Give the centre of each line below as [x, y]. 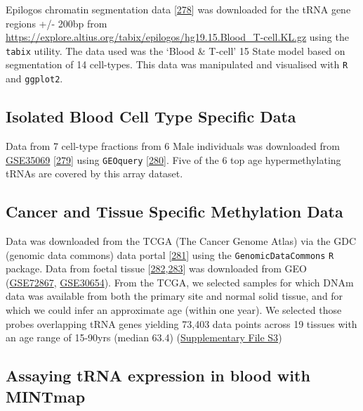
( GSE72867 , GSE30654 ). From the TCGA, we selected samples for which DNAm [180, 282]
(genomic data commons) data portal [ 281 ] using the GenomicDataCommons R [170, 254]
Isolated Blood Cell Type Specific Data [151, 116]
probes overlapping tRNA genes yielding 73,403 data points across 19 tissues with [181, 323]
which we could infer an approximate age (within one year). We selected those [174, 310]
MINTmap [46, 396]
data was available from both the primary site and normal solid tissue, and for [174, 296]
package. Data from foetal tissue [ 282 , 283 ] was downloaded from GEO [157, 268]
